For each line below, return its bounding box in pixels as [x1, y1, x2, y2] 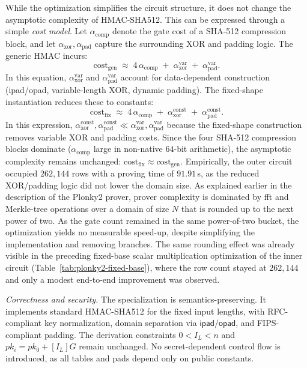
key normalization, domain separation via [44, 316, 197, 329]
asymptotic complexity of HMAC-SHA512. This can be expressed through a [5, 13, 285, 25]
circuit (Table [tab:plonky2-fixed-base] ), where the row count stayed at [5, 261, 267, 273]
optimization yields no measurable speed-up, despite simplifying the [5, 226, 255, 238]
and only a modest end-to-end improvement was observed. [5, 273, 220, 285]
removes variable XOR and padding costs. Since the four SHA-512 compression [5, 130, 297, 143]
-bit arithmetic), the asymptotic [174, 142, 291, 155]
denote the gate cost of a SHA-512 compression [112, 25, 287, 37]
